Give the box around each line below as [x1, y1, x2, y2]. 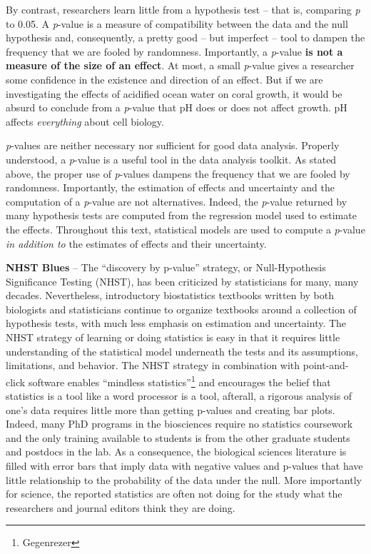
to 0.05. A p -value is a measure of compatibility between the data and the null [6, 16, 348, 31]
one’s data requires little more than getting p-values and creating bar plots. [6, 402, 335, 417]
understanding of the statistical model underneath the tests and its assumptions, [6, 343, 358, 358]
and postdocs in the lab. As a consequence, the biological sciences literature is [6, 444, 347, 459]
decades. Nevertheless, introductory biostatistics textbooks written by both [6, 288, 334, 303]
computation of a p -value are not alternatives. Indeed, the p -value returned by [6, 193, 347, 208]
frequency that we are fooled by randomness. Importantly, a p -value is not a [6, 44, 343, 59]
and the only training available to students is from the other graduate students [6, 430, 350, 445]
